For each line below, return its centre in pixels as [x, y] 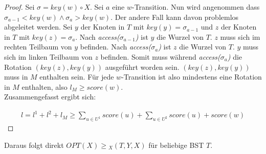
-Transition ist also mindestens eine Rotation [192, 77]
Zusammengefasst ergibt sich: [50, 97]
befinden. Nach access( [116, 47]
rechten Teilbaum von [38, 47]
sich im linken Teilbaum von [48, 56]
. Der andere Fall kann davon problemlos [175, 17]
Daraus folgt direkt [34, 145]
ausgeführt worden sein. [142, 67]
